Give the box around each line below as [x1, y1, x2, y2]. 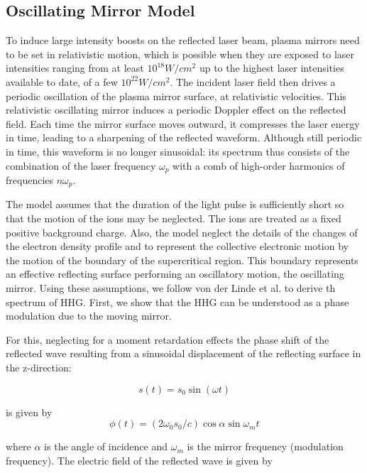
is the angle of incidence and [44, 439, 168, 454]
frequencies [6, 173, 54, 187]
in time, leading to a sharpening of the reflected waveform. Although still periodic [6, 130, 362, 145]
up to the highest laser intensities [199, 60, 344, 75]
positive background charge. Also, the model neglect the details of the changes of [6, 224, 358, 239]
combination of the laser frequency [6, 158, 156, 173]
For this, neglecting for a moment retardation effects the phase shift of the [6, 332, 329, 347]
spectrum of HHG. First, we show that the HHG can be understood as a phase [6, 294, 349, 309]
